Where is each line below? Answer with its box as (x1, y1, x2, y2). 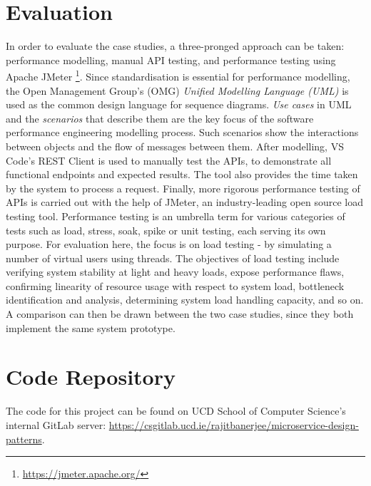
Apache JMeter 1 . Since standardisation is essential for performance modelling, (6, 67, 350, 83)
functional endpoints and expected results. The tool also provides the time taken (6, 167, 358, 182)
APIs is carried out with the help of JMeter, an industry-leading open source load (6, 195, 364, 210)
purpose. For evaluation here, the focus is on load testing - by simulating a (6, 237, 332, 252)
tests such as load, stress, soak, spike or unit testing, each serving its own (6, 222, 326, 237)
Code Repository (6, 362, 176, 391)
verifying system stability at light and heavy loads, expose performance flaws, (6, 264, 345, 279)
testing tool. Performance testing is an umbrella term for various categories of (6, 208, 345, 223)
